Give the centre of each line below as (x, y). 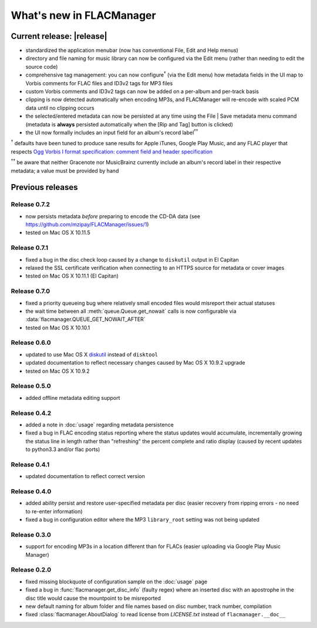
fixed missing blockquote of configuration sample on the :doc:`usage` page (117, 582)
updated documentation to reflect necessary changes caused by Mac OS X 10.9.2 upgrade (135, 363)
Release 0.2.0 (31, 570)
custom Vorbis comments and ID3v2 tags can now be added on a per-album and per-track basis (142, 92)
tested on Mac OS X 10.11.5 (58, 233)
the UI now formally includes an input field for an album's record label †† (112, 132)
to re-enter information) (54, 511)
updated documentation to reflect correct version (85, 476)
